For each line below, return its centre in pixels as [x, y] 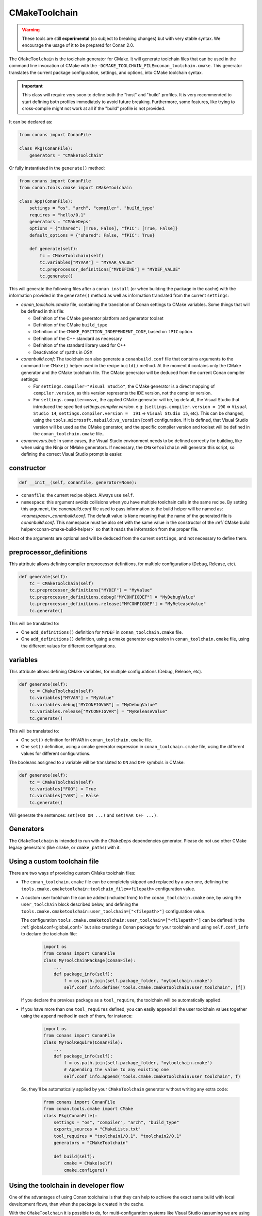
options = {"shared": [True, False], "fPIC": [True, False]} [104, 228]
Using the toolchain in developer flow [66, 1186]
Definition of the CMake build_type [70, 325]
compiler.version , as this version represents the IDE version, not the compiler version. [123, 393]
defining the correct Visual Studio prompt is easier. [72, 454]
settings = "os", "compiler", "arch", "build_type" [116, 1122]
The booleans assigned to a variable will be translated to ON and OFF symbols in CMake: [97, 762]
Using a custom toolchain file [54, 861]
